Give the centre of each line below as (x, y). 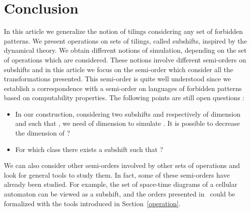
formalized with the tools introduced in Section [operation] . (92, 203)
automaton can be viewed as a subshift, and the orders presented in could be (120, 194)
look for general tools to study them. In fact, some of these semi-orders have (117, 174)
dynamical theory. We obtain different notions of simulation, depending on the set (125, 50)
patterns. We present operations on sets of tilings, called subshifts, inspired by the (125, 40)
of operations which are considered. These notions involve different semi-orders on (125, 59)
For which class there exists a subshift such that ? (89, 149)
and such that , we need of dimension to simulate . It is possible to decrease (127, 123)
